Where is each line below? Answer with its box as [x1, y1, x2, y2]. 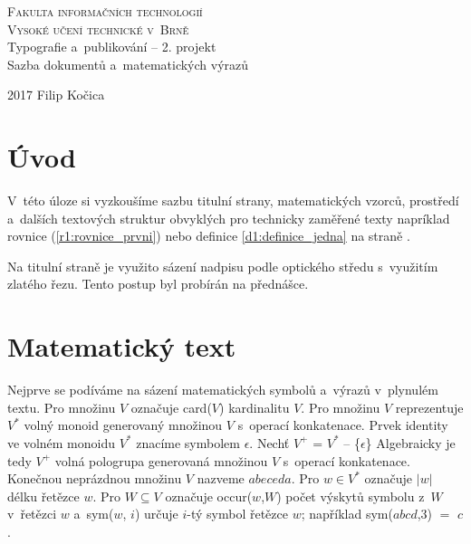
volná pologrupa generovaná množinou [54, 451, 268, 470]
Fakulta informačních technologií [7, 2, 203, 20]
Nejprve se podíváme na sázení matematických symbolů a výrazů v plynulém [7, 380, 438, 399]
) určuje [134, 504, 178, 523]
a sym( [73, 504, 114, 523]
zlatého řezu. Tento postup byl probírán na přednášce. [7, 274, 309, 293]
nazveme [197, 469, 245, 488]
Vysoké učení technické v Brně [7, 19, 189, 38]
